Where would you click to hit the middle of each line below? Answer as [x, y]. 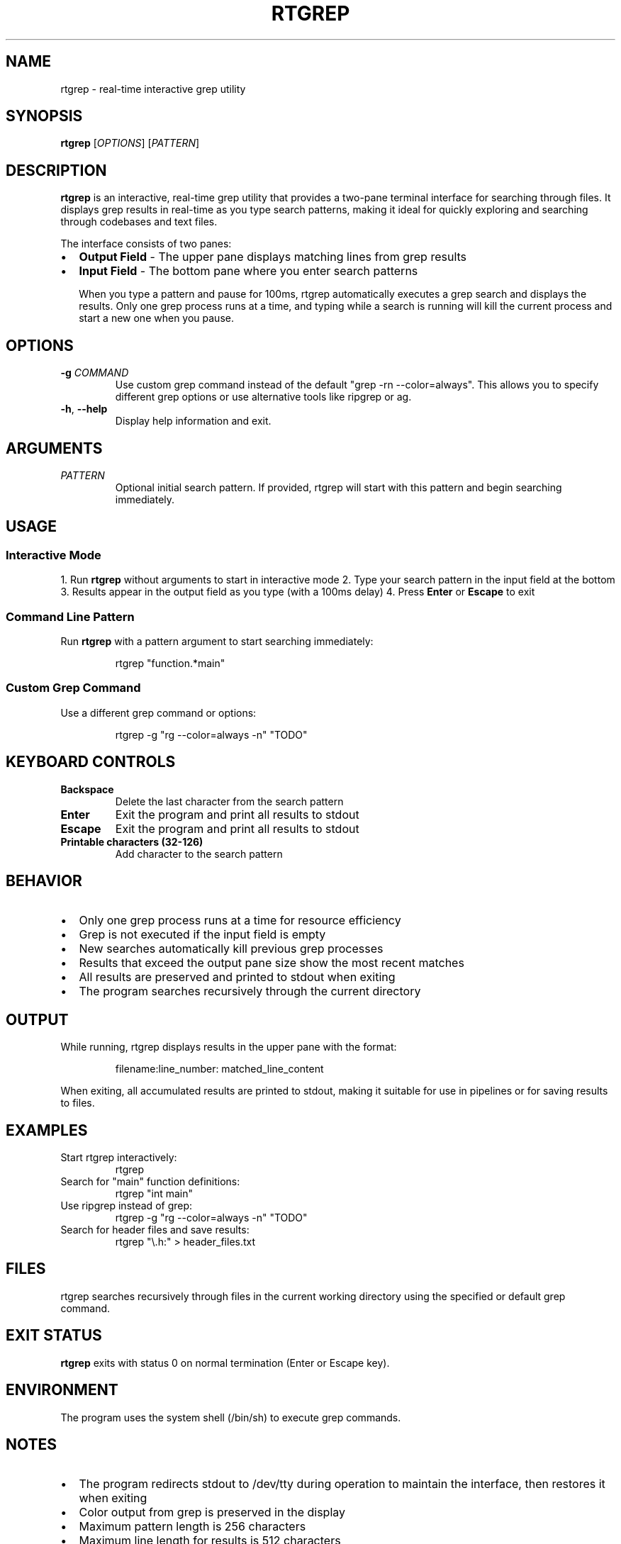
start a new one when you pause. [156, 318]
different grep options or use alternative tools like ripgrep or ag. [263, 397]
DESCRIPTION [56, 170]
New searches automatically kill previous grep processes [231, 949]
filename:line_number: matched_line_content [219, 1069]
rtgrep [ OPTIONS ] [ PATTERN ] [130, 143]
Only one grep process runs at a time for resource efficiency [240, 921]
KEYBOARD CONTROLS [91, 762]
